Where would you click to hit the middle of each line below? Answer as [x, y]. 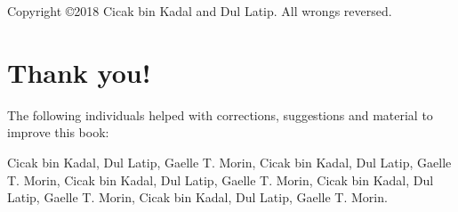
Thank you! [79, 72]
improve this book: [58, 132]
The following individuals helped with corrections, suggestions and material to [220, 114]
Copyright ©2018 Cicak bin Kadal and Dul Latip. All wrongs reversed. [200, 11]
